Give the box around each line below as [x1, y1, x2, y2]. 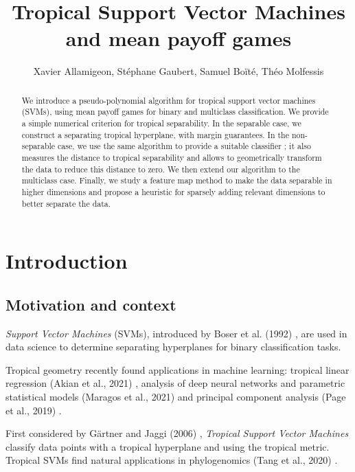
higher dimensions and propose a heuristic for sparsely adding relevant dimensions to [21, 186, 325, 197]
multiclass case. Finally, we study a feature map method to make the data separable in [21, 175, 332, 186]
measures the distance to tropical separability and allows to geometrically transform [21, 151, 322, 163]
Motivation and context [5, 293, 176, 315]
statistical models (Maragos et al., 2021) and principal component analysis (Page [5, 390, 346, 404]
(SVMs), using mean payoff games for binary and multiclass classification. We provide [21, 106, 329, 117]
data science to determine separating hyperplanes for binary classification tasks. [5, 339, 341, 354]
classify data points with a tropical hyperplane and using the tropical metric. [5, 439, 330, 453]
